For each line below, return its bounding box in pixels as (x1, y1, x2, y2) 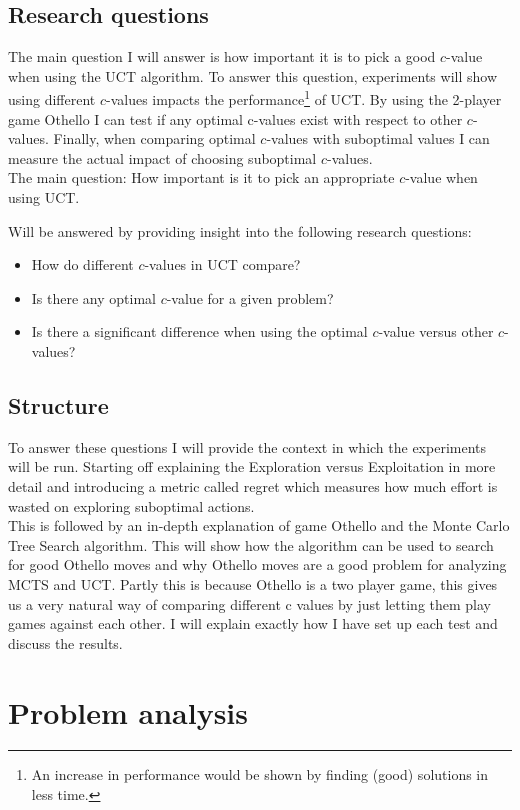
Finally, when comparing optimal (53, 128, 256, 149)
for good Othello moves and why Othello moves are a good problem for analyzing (8, 554, 507, 575)
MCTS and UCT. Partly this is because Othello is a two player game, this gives (8, 573, 498, 594)
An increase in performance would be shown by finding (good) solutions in (31, 764, 489, 785)
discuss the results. (8, 632, 123, 653)
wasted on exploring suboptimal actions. (8, 495, 255, 516)
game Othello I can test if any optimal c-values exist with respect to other (8, 108, 463, 129)
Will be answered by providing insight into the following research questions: (8, 220, 472, 241)
